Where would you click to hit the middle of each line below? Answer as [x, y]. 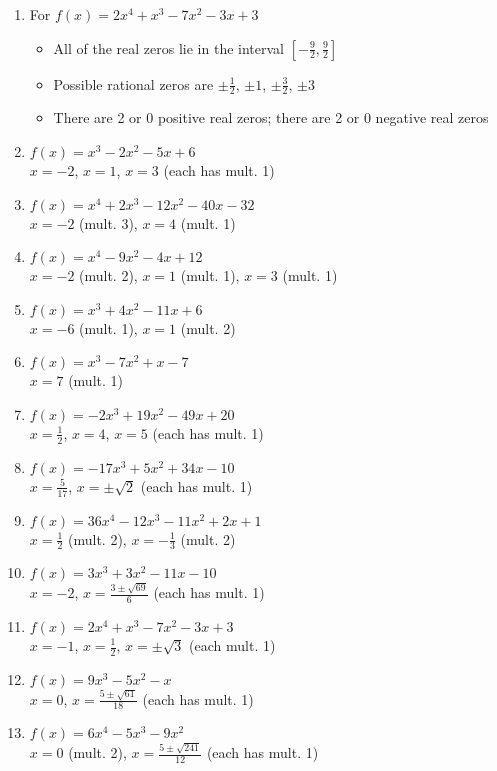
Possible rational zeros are [133, 83]
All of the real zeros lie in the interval [168, 47]
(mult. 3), [108, 222]
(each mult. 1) [232, 645]
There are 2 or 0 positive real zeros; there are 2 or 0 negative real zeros [271, 117]
